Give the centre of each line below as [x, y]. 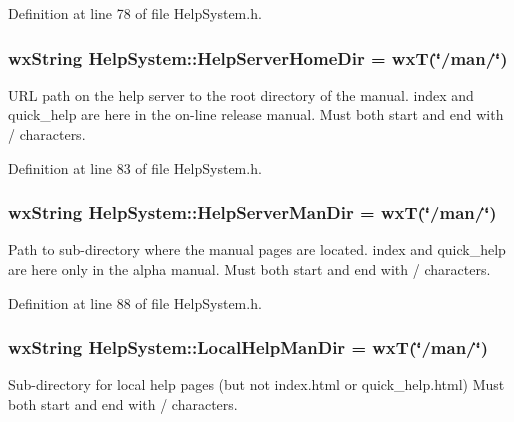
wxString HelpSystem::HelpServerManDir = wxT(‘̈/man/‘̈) [252, 212]
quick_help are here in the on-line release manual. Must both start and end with [256, 114]
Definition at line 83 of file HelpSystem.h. [135, 167]
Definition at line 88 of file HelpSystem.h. [135, 302]
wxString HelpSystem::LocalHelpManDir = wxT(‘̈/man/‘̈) [248, 347]
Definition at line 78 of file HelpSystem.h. [135, 13]
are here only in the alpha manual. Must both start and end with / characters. [249, 269]
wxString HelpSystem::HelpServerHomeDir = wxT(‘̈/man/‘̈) [258, 57]
